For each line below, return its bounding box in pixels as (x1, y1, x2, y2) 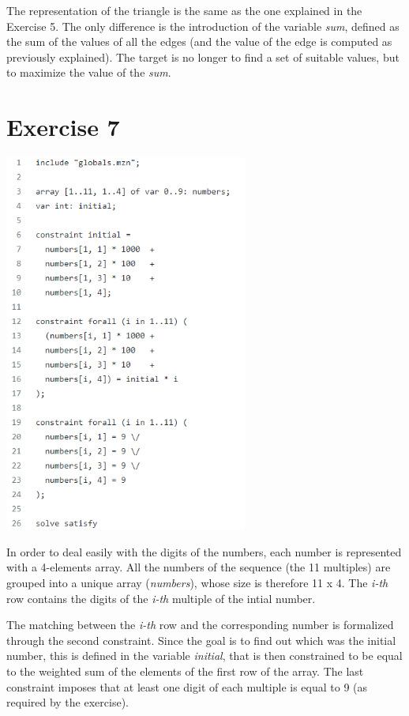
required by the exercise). (6, 694, 129, 710)
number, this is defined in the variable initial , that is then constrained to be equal (6, 647, 403, 664)
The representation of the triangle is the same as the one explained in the (6, 2, 362, 18)
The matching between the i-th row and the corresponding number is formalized (6, 616, 394, 633)
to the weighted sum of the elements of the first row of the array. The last (6, 662, 364, 679)
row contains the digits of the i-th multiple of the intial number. (6, 590, 316, 606)
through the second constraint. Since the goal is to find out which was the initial (6, 631, 396, 648)
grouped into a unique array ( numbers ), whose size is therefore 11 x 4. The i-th (6, 574, 388, 590)
